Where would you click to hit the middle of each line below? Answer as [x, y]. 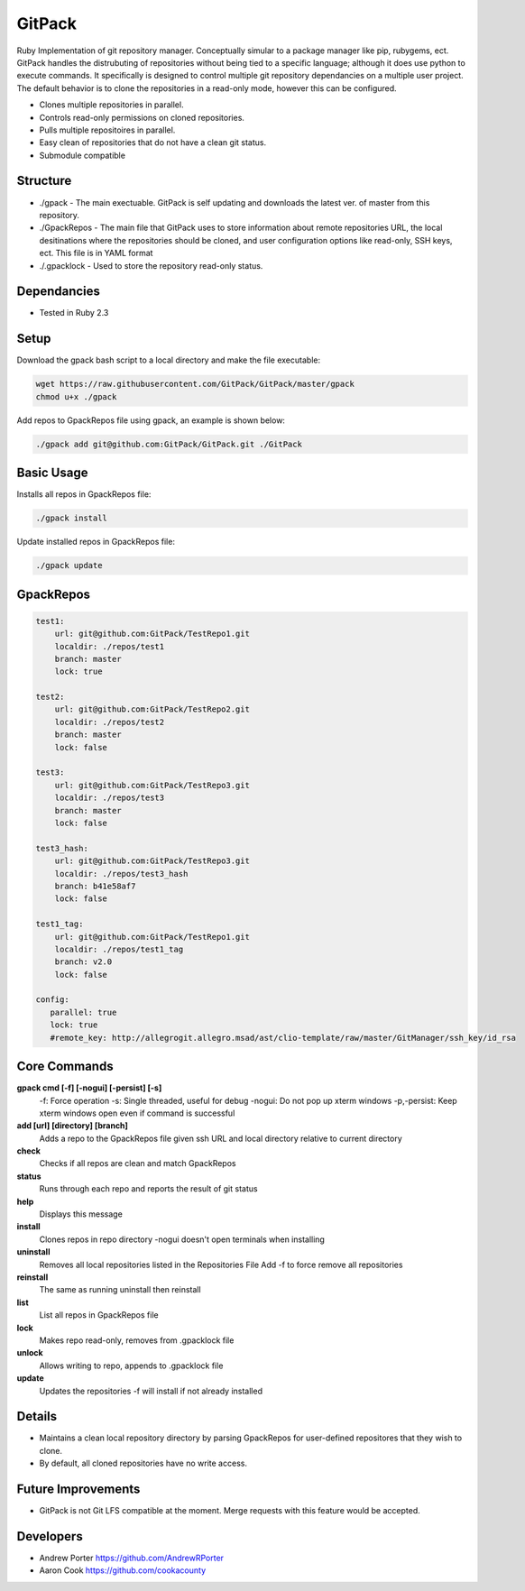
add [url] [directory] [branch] [72, 1126]
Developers [50, 1536]
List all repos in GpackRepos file [99, 1315]
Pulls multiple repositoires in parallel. [107, 130]
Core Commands [65, 1067]
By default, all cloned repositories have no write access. [143, 1463]
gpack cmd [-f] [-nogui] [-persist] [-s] [89, 1088]
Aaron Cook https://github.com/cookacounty [123, 1570]
